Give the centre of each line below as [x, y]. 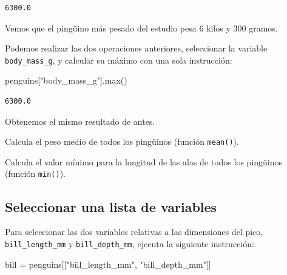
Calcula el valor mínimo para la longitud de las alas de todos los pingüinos [144, 161]
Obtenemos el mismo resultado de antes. [80, 121]
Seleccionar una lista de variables [111, 206]
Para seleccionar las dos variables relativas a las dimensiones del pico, [134, 232]
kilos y [218, 28]
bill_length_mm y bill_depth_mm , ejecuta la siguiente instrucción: [130, 243]
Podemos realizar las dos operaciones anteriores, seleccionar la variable [136, 48]
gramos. [263, 28]
